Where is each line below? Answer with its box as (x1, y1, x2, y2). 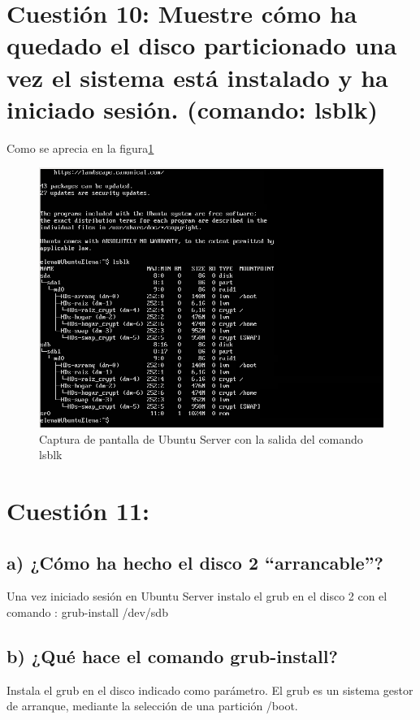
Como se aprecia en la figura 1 (6, 139, 154, 156)
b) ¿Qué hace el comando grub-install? (6, 643, 338, 668)
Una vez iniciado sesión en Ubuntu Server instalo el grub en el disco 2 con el (6, 588, 388, 605)
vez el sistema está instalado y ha (6, 60, 388, 93)
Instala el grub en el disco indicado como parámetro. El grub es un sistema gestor (6, 681, 414, 698)
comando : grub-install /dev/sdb (6, 603, 168, 620)
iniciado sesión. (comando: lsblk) (6, 92, 379, 125)
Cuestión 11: (6, 493, 149, 527)
